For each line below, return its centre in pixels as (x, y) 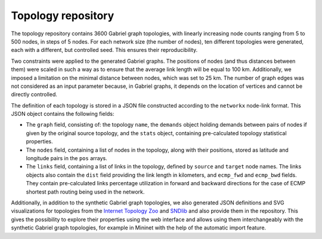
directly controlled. (34, 94)
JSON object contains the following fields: (63, 114)
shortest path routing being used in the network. (85, 192)
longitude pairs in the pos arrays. (66, 158)
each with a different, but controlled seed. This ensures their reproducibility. (104, 50)
